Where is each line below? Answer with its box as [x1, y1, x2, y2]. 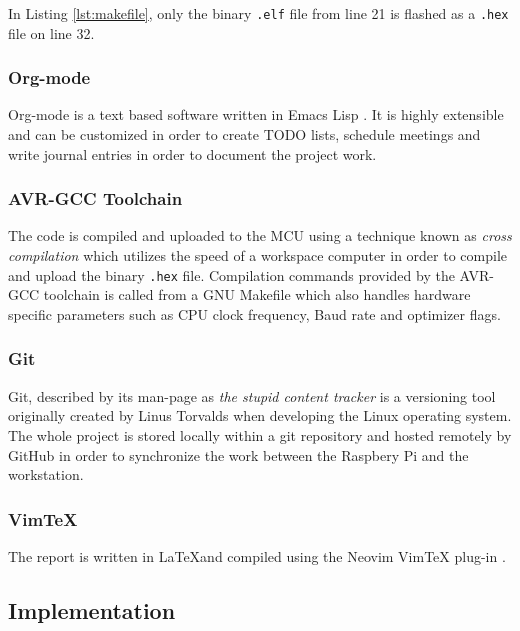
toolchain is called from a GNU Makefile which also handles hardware [43, 284, 471, 305]
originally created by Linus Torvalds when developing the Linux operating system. [8, 405, 512, 426]
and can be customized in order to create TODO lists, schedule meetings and [8, 124, 481, 145]
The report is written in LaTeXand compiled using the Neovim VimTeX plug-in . [8, 545, 506, 566]
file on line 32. [8, 22, 95, 43]
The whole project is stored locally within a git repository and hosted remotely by [8, 424, 512, 445]
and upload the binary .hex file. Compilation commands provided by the [8, 264, 455, 285]
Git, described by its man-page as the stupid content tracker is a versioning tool [8, 385, 496, 406]
